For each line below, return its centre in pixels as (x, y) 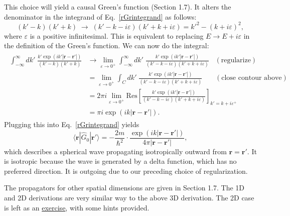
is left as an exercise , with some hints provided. (77, 207)
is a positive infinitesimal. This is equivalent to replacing (117, 35)
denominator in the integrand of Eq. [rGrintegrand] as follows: (100, 16)
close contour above (252, 78)
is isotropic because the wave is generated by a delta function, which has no (120, 161)
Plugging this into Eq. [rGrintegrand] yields (72, 124)
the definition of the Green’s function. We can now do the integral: (107, 45)
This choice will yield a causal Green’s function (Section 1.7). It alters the (118, 7)
